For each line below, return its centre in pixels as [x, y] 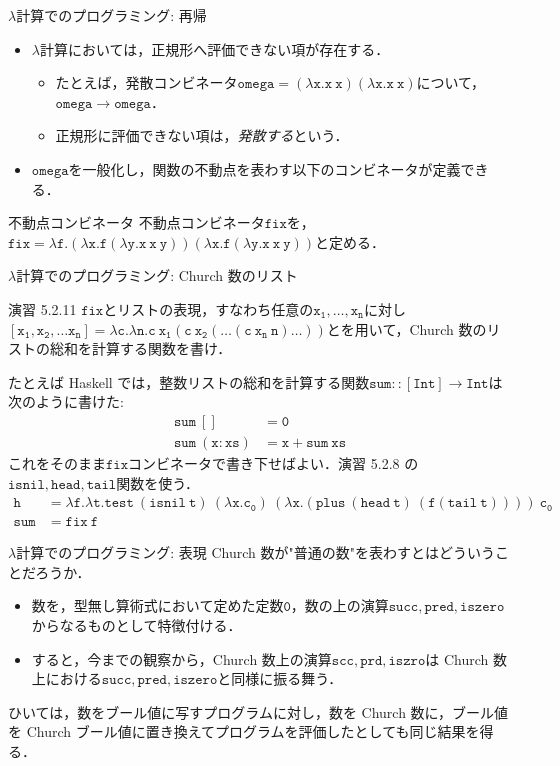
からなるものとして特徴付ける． [136, 625]
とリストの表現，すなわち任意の [208, 308]
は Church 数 [466, 658]
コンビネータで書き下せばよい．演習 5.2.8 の [273, 462]
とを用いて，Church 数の [406, 328]
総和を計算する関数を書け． [140, 348]
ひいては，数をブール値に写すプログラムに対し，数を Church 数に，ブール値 [258, 711]
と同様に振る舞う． [280, 678]
